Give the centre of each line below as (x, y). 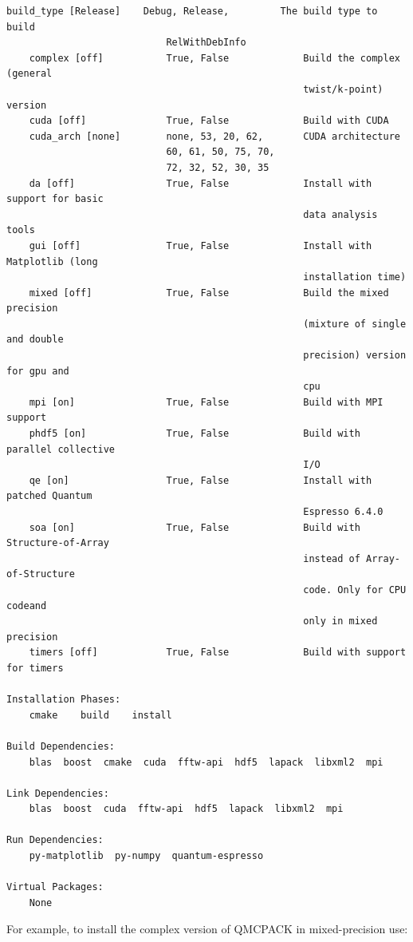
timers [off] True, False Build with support (218, 653)
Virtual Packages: (55, 887)
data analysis (340, 214)
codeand (27, 606)
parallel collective (61, 449)
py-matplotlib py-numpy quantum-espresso (146, 856)
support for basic (55, 199)
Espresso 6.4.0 (343, 512)
